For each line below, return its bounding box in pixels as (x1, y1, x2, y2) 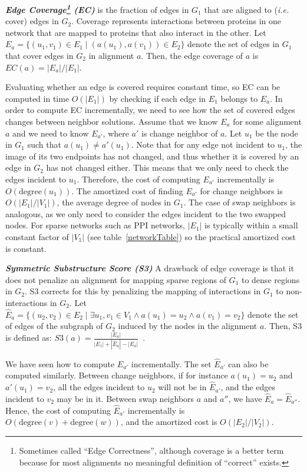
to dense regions (241, 273, 300, 285)
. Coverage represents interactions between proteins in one (71, 15, 281, 27)
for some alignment (233, 115, 302, 127)
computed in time (5, 92, 70, 104)
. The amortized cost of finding (71, 184, 183, 197)
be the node (255, 127, 298, 139)
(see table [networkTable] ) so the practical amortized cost (87, 230, 296, 242)
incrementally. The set (131, 357, 212, 370)
